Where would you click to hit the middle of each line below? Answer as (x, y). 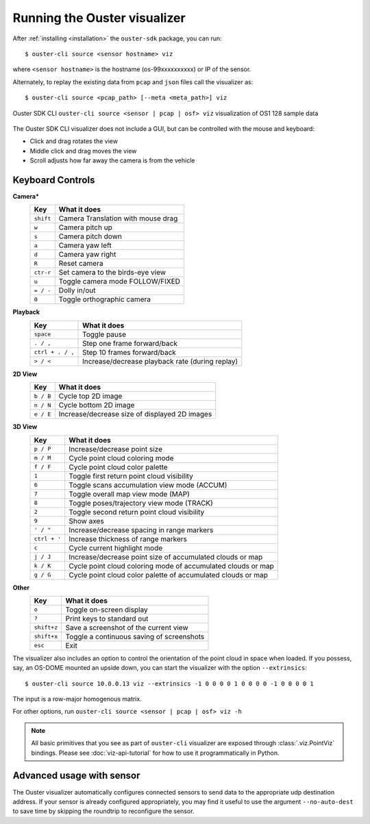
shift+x (46, 637)
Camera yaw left (85, 245)
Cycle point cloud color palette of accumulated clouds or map (169, 575)
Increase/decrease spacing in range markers (141, 529)
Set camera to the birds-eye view (112, 273)
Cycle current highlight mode (116, 548)
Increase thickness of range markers (128, 539)
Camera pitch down (90, 236)
